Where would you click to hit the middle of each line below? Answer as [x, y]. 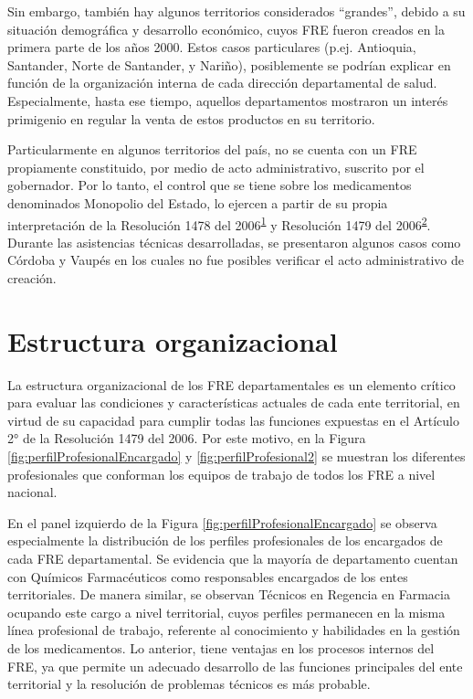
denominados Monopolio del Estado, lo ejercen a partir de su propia [198, 202]
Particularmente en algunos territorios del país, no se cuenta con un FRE [212, 149]
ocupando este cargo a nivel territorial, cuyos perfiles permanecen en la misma [226, 612]
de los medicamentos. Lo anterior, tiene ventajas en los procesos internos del [221, 648]
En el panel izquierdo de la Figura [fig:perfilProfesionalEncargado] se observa [222, 522]
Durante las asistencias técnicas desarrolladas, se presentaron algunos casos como [234, 242]
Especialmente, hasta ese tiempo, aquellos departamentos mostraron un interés [228, 100]
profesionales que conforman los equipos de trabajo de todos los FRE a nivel [221, 474]
